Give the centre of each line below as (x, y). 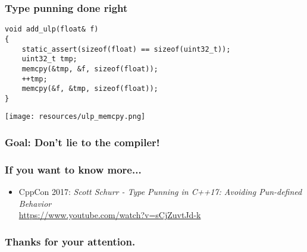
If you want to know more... (73, 169)
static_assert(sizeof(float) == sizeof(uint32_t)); (126, 49)
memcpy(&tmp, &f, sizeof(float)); (90, 69)
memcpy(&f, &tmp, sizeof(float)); (90, 89)
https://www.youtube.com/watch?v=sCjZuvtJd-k (110, 215)
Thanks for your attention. (70, 241)
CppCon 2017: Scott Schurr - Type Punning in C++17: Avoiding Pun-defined (160, 192)
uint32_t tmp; (49, 59)
